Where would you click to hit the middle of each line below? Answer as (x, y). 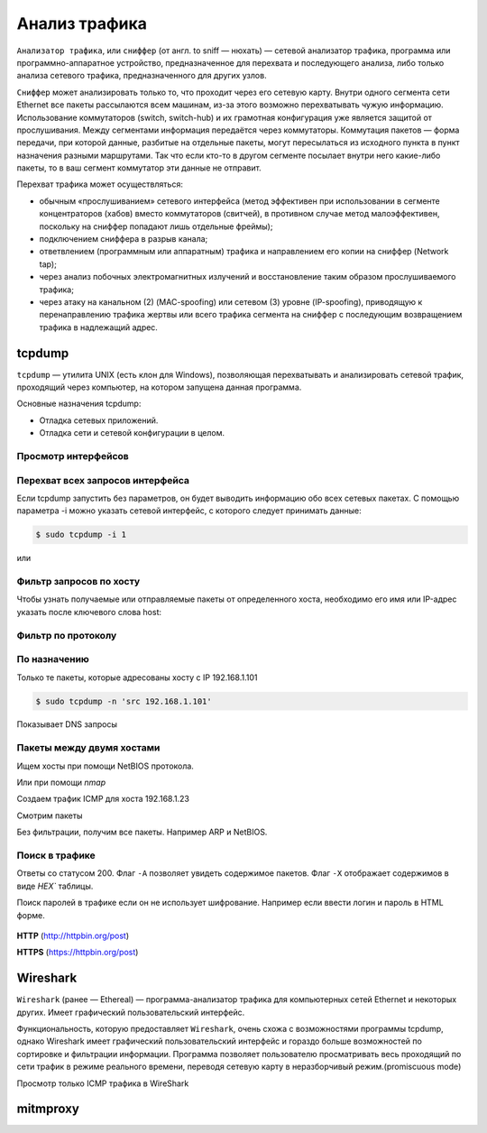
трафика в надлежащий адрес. (98, 327)
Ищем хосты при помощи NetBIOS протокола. (105, 766)
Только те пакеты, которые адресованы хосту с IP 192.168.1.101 (137, 677)
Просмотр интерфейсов (73, 456)
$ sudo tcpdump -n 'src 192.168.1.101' (124, 701)
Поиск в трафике (56, 855)
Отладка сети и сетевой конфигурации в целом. (132, 433)
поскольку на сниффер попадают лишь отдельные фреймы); (156, 226)
